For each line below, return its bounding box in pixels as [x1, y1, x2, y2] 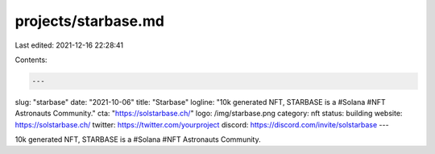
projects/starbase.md [14, 12, 165, 30]
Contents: [14, 55, 48, 65]
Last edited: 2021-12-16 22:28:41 [14, 40, 124, 50]
